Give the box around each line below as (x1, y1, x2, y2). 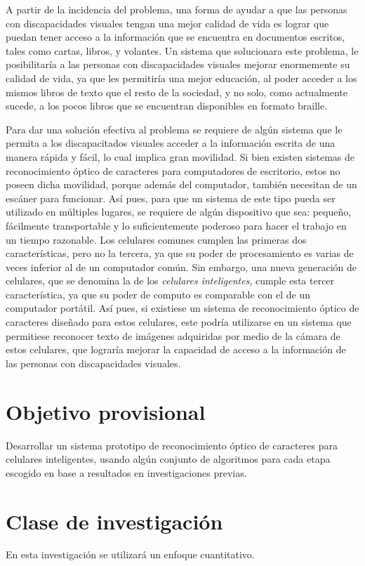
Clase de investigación (6, 506, 223, 535)
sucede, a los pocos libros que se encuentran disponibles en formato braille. (6, 98, 328, 113)
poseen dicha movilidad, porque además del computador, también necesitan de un (6, 177, 357, 192)
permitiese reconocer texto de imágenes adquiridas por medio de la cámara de (6, 328, 340, 343)
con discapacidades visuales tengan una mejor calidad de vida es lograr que (6, 15, 329, 30)
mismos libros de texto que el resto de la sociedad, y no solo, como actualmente (6, 84, 347, 99)
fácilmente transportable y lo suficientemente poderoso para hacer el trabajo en (6, 218, 347, 232)
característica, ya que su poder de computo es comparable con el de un (6, 287, 310, 301)
